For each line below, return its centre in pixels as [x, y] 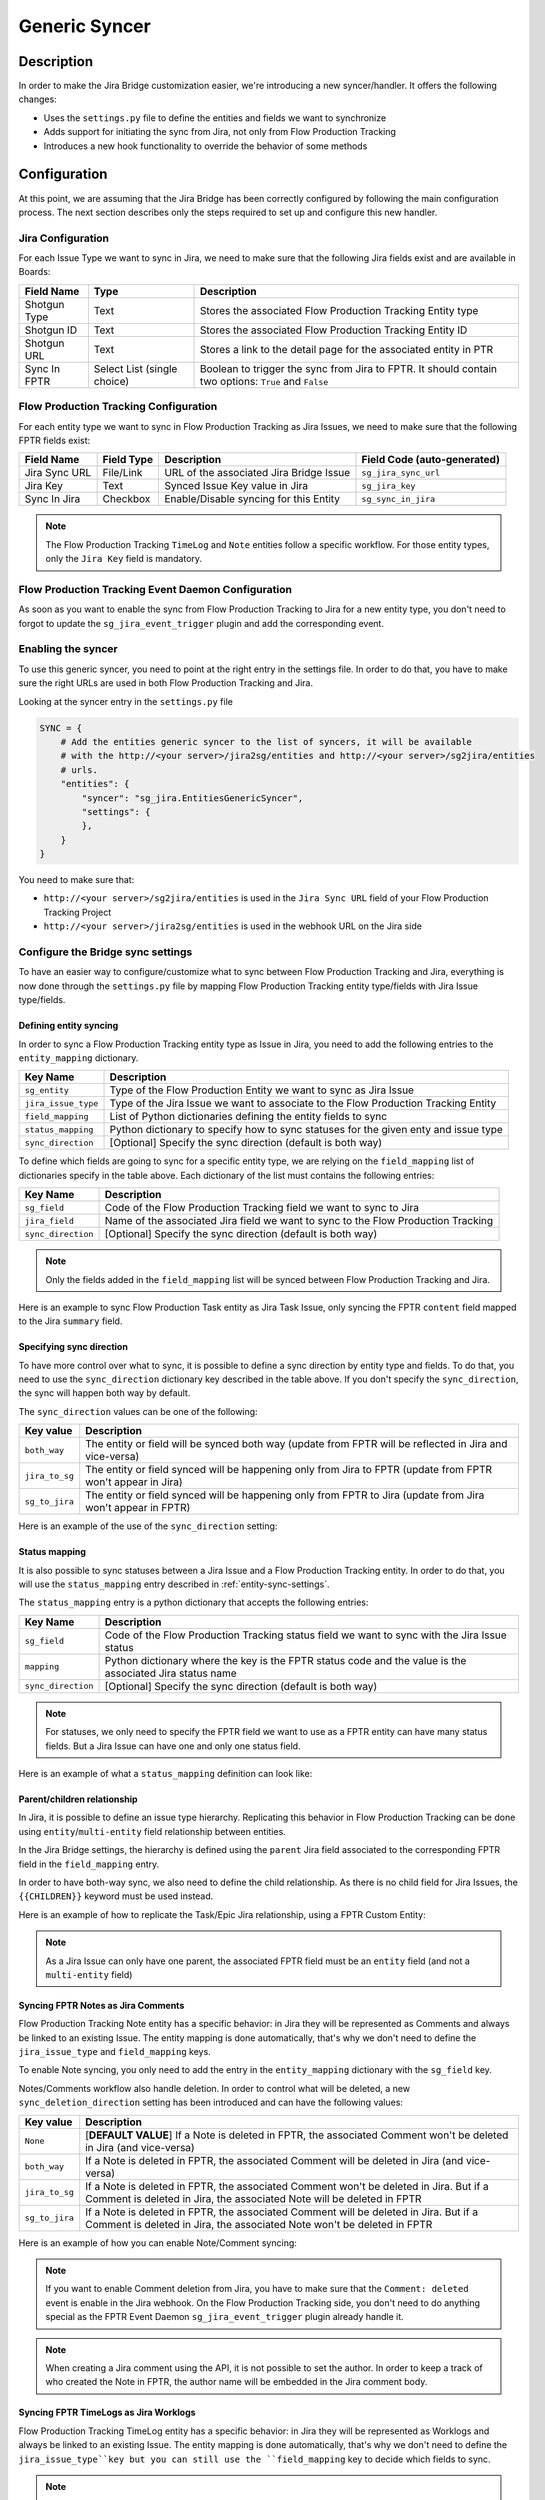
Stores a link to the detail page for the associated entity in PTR [347, 349]
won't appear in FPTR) [138, 1508]
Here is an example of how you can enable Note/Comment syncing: [157, 2242]
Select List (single [135, 368]
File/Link [122, 473]
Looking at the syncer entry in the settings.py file [126, 701]
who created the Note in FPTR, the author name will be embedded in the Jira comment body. [236, 2382]
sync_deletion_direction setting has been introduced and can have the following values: [211, 2102]
